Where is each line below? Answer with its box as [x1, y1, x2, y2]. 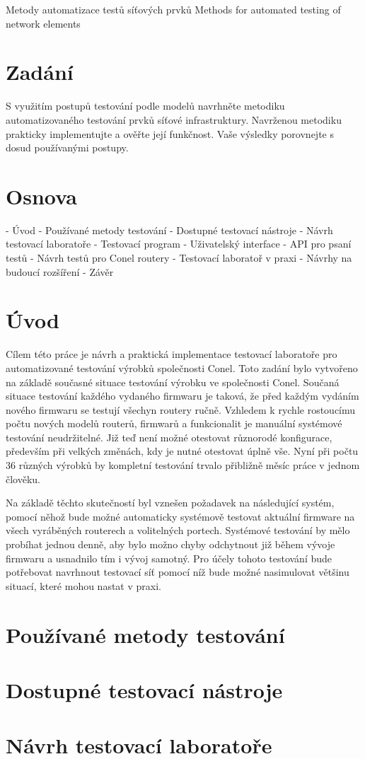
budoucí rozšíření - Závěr [6, 264, 114, 279]
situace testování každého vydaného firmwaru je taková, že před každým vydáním [6, 388, 359, 403]
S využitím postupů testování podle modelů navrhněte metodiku [6, 98, 285, 113]
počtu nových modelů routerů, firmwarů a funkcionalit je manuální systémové [6, 416, 342, 431]
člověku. [6, 471, 40, 486]
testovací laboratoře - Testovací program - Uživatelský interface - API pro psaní [6, 236, 352, 251]
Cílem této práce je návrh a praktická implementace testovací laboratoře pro [6, 347, 337, 361]
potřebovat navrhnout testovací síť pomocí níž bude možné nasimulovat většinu [6, 564, 349, 579]
